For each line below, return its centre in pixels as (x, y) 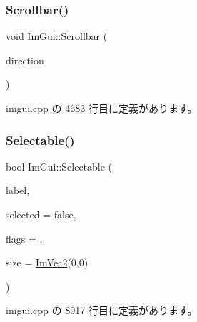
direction (25, 60)
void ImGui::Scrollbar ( (57, 36)
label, (18, 190)
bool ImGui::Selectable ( (59, 166)
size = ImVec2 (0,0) (47, 262)
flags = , (24, 238)
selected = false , (41, 214)
